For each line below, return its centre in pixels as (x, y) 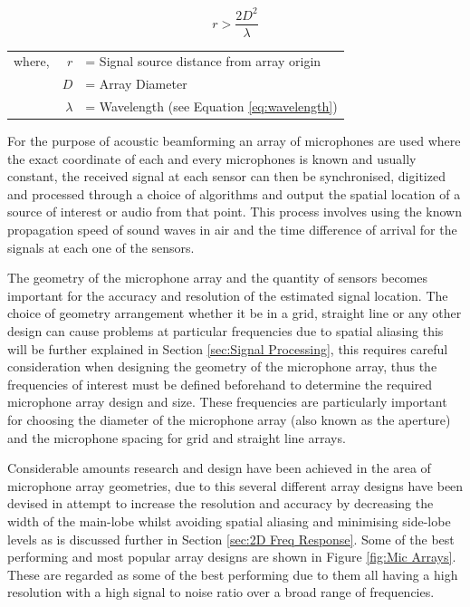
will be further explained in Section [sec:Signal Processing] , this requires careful (228, 348)
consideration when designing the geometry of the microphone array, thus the (222, 366)
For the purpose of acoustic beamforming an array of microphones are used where (234, 141)
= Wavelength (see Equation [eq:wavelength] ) (211, 106)
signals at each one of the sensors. (101, 247)
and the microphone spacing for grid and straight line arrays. (177, 437)
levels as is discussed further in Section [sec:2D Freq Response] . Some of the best (231, 539)
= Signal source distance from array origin (203, 61)
